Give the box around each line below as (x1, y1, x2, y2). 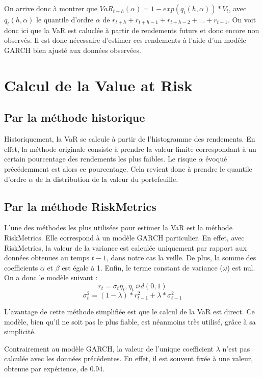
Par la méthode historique (4, 110, 145, 125)
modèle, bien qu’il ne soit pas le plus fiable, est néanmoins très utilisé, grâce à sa (4, 316, 256, 327)
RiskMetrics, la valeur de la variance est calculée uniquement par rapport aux (4, 242, 247, 253)
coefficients (4, 262, 38, 273)
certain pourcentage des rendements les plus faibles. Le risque (4, 153, 196, 164)
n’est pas (222, 343, 250, 354)
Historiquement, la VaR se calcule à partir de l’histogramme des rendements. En (4, 133, 255, 144)
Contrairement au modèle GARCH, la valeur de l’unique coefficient (4, 343, 214, 354)
